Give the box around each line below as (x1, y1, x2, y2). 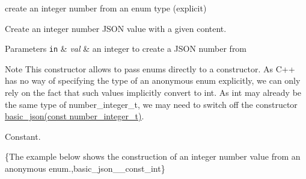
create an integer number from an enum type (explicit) (5, 2, 207, 14)
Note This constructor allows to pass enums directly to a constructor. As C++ (5, 62, 295, 75)
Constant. (5, 130, 41, 142)
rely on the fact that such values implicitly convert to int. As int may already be (5, 86, 302, 99)
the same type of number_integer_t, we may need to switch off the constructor (5, 98, 298, 110)
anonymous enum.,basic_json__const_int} (5, 162, 165, 174)
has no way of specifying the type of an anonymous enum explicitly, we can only (5, 74, 301, 87)
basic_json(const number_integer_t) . (5, 110, 144, 122)
